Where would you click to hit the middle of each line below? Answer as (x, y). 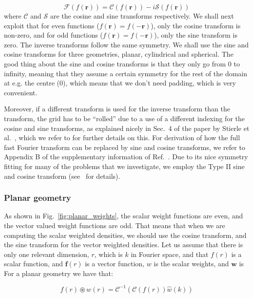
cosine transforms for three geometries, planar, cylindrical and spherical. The (119, 54)
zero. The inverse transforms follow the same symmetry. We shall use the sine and (126, 44)
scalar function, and (34, 264)
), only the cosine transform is (196, 25)
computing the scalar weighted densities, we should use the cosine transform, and (125, 235)
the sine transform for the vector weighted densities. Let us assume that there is (124, 245)
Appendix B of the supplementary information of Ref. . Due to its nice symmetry (126, 157)
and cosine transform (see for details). (62, 176)
